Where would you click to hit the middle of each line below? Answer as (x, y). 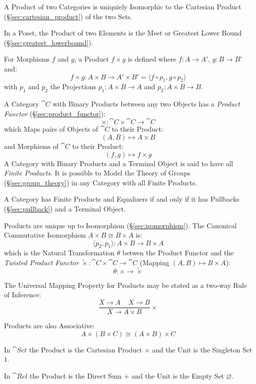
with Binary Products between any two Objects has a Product (146, 104)
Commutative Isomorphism (45, 235)
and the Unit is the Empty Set (178, 375)
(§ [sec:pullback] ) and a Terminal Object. (65, 208)
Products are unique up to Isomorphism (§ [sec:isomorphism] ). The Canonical (120, 225)
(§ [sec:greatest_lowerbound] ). (49, 42)
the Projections (73, 87)
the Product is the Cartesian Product (86, 349)
